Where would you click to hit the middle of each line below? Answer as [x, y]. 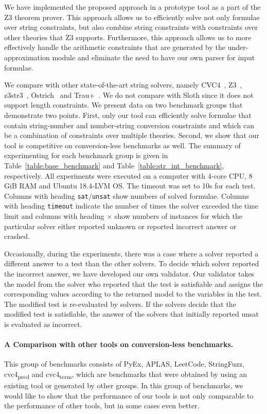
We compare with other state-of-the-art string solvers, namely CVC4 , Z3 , [123, 85]
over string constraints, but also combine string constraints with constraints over [131, 27]
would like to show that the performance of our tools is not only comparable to [129, 395]
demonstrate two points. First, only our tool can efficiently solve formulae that [128, 115]
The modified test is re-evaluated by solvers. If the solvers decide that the [120, 304]
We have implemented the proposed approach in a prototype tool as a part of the [132, 7]
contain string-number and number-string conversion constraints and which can [129, 125]
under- [238, 47]
